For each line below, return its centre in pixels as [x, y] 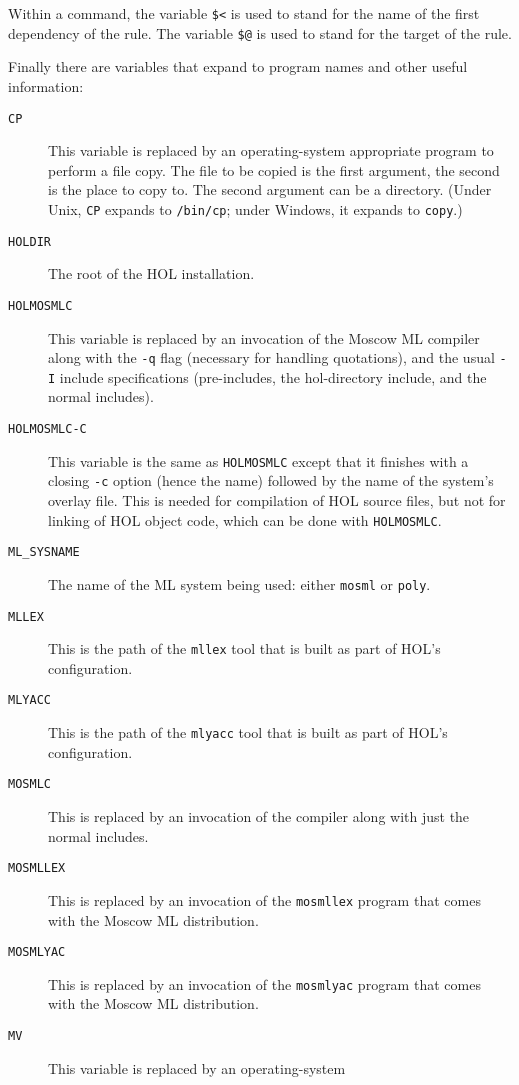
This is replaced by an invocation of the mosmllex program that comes [264, 899]
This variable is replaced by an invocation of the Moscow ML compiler [264, 337]
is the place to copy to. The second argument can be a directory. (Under [270, 189]
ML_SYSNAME [44, 552]
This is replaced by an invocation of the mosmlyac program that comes [264, 983]
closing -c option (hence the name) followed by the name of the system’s [271, 480]
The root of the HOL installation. [151, 273]
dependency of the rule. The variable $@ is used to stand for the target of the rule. [260, 32]
